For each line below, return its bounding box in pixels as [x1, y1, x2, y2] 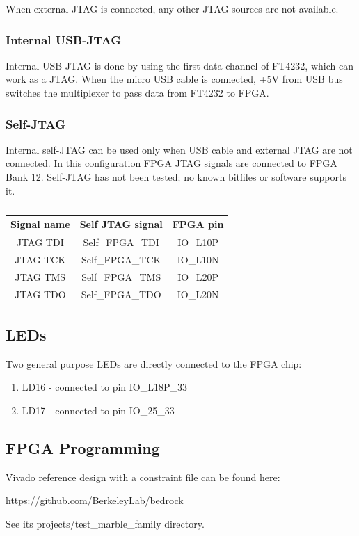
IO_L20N [177, 286, 219, 301]
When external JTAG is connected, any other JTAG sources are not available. [6, 1, 339, 15]
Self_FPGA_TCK [81, 252, 161, 266]
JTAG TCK [15, 252, 66, 266]
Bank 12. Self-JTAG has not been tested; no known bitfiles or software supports [6, 170, 346, 184]
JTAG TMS [15, 269, 66, 284]
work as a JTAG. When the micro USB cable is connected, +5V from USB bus [6, 72, 343, 86]
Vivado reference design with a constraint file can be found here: [6, 469, 280, 484]
